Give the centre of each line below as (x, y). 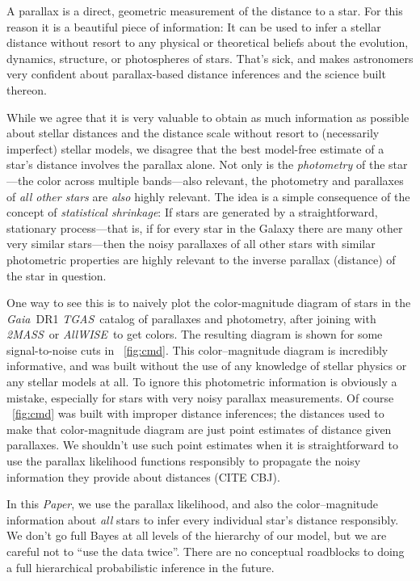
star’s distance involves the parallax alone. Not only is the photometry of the (196, 164)
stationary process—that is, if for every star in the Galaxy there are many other (205, 227)
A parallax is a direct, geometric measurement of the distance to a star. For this (205, 11)
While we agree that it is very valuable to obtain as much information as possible (208, 117)
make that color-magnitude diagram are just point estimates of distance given (199, 429)
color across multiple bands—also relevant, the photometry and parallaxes (220, 180)
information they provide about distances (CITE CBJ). (143, 476)
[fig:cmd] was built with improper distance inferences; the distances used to (198, 413)
